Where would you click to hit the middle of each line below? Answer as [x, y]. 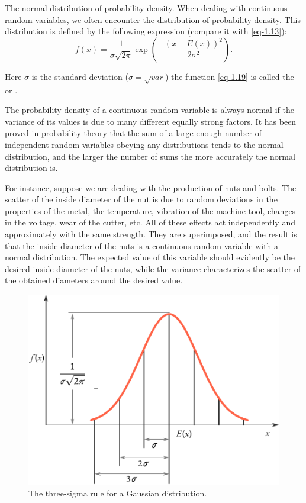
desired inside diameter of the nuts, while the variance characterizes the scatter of [153, 268]
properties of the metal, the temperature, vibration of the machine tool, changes [150, 210]
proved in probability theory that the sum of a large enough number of [133, 133]
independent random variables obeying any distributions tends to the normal [144, 144]
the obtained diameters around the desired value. [94, 280]
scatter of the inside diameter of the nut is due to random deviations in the [141, 199]
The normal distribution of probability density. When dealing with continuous [146, 8]
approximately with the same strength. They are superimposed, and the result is [151, 234]
